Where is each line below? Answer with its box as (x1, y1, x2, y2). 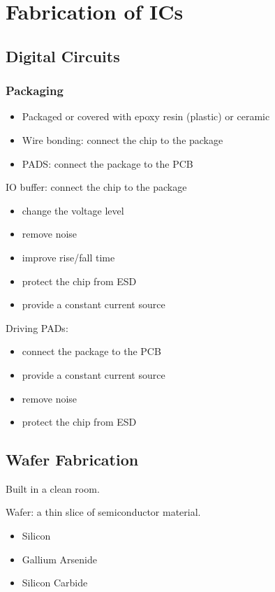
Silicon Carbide (22, 575, 88, 590)
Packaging (6, 82, 64, 99)
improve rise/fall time (22, 250, 115, 264)
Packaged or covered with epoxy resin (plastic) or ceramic (22, 109, 270, 124)
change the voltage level (22, 203, 124, 217)
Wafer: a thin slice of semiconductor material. (6, 505, 201, 519)
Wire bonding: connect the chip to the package (22, 132, 223, 147)
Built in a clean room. (6, 481, 100, 496)
